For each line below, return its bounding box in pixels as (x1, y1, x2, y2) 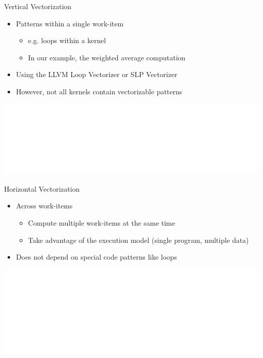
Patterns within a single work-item (16, 18, 124, 28)
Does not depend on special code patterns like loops (16, 252, 177, 262)
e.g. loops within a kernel (28, 35, 106, 46)
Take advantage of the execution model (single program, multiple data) (28, 234, 249, 245)
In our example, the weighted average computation (28, 52, 186, 62)
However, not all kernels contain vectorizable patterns (16, 86, 183, 96)
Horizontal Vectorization (4, 183, 80, 194)
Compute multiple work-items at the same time (28, 218, 176, 228)
